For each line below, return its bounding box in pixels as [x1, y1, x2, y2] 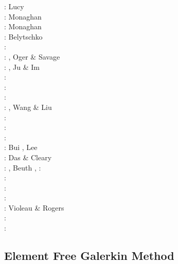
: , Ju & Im [4, 61, 40, 72]
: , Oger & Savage [4, 51, 60, 62]
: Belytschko [4, 31, 43, 42]
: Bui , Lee [4, 142, 38, 153]
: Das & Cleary [4, 152, 52, 162]
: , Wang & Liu [4, 101, 52, 112]
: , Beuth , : [4, 162, 41, 173]
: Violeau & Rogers [4, 202, 64, 213]
